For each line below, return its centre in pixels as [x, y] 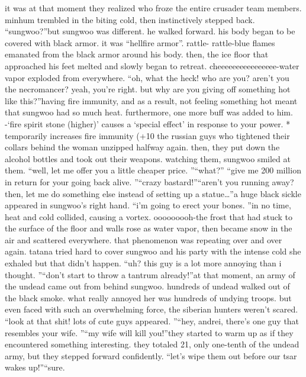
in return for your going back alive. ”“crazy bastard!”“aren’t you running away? [149, 181]
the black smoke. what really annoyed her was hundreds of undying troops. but [148, 297]
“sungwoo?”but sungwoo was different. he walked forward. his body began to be [150, 31]
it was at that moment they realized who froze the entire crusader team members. [153, 8]
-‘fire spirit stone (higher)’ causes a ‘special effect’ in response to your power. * [148, 123]
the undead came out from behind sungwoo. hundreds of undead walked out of [147, 286]
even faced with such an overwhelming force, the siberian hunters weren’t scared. [152, 309]
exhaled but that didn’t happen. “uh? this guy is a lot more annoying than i [143, 263]
